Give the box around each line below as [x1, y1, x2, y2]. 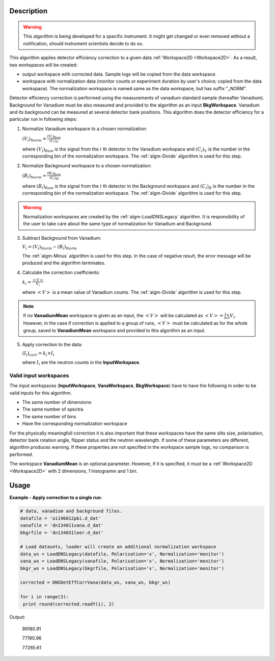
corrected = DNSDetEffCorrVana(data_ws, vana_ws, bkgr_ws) [20, 579, 171, 586]
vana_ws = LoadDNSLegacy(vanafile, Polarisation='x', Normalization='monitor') [20, 558, 225, 564]
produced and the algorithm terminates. [22, 260, 106, 266]
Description [9, 7, 48, 15]
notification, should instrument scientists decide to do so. [23, 40, 144, 46]
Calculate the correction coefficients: [22, 269, 100, 275]
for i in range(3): [20, 594, 69, 600]
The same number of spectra [22, 406, 84, 413]
